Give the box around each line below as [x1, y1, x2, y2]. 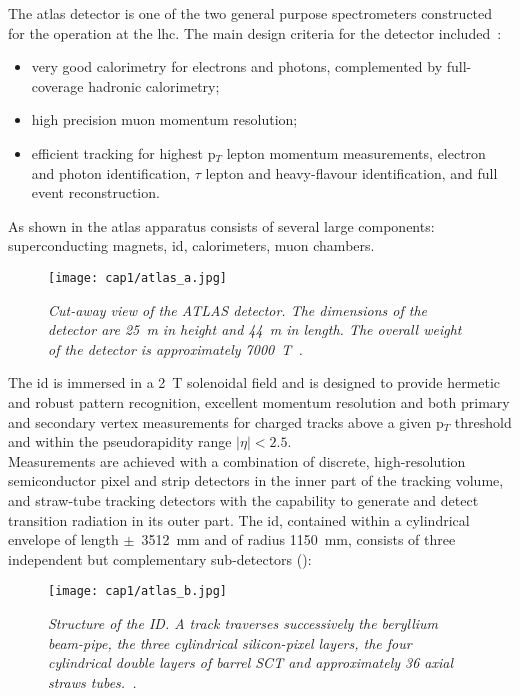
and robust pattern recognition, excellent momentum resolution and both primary [8, 391, 510, 412]
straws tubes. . [48, 671, 137, 692]
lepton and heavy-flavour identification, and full [205, 162, 498, 183]
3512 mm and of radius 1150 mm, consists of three [141, 529, 456, 550]
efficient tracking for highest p [31, 142, 216, 163]
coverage [31, 75, 84, 96]
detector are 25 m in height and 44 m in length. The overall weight [48, 319, 462, 340]
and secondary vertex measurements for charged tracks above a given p [8, 411, 444, 432]
